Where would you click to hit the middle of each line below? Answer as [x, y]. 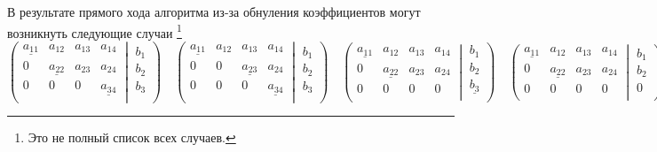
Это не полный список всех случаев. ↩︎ [132, 137]
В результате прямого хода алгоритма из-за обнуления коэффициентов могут [214, 11]
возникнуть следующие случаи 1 [95, 31]
